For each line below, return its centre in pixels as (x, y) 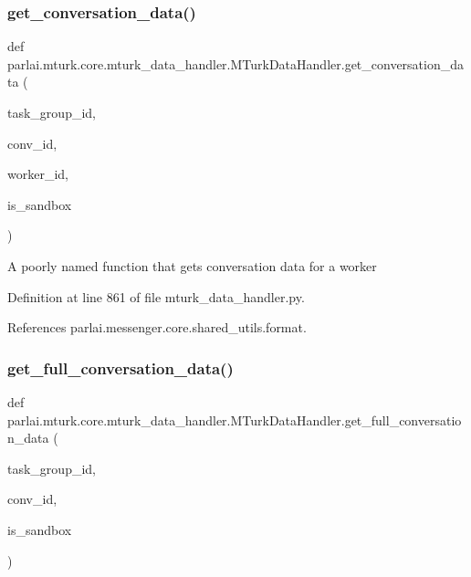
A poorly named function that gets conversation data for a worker (192, 265)
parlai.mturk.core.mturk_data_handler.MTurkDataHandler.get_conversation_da (236, 63)
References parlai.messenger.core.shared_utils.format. (157, 327)
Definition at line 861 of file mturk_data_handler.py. (156, 296)
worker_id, (38, 174)
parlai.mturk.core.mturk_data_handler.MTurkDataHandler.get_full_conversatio (235, 420)
